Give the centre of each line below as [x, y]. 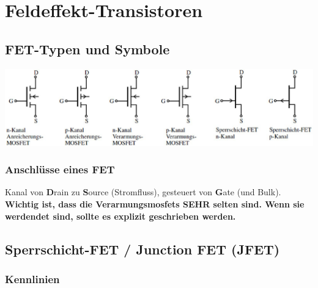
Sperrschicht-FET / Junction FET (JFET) [142, 249]
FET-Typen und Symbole [87, 49]
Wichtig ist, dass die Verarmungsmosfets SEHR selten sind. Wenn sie [155, 203]
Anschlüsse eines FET [60, 169]
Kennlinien [32, 279]
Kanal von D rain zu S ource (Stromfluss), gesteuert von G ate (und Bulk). [143, 192]
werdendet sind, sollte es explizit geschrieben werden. [120, 216]
